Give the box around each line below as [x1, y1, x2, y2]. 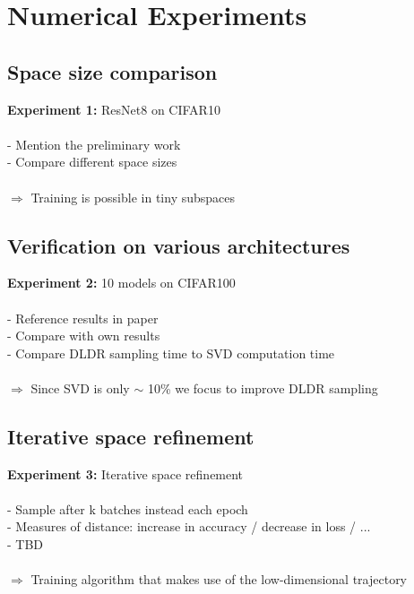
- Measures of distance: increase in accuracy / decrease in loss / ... [7, 517, 371, 536]
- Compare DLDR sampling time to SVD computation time [7, 343, 335, 362]
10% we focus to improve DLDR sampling [147, 378, 378, 397]
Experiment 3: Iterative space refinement [7, 464, 244, 483]
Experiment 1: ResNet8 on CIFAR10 [7, 99, 220, 118]
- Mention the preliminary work [7, 134, 181, 153]
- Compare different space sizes [7, 152, 177, 171]
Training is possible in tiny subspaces [30, 187, 236, 206]
